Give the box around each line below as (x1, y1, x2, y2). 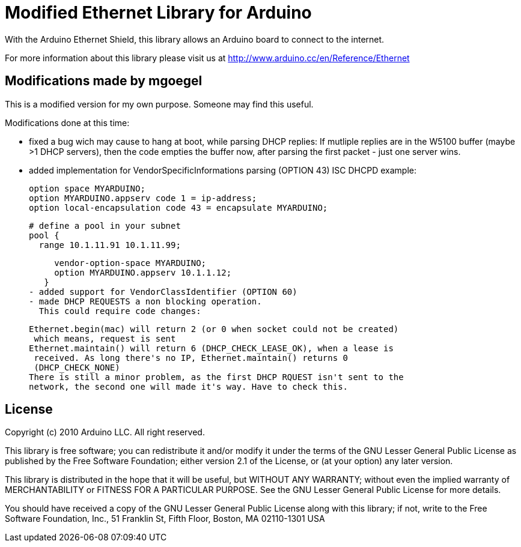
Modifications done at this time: (5, 117, 130, 128)
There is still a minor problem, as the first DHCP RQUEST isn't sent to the (29, 372, 404, 382)
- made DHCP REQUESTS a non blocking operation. (29, 296, 262, 306)
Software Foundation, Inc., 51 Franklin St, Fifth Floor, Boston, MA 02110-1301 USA (5, 513, 325, 524)
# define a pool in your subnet (29, 220, 181, 231)
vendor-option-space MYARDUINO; (54, 258, 207, 268)
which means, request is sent (34, 333, 176, 343)
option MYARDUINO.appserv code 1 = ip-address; (29, 193, 257, 203)
